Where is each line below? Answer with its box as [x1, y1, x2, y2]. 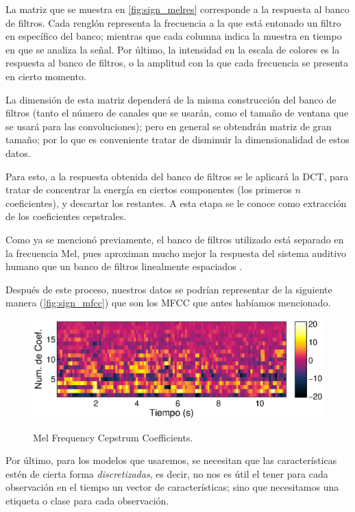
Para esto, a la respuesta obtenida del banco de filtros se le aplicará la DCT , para [5, 169, 349, 183]
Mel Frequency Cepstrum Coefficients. [33, 430, 193, 444]
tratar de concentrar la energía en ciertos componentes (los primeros [5, 182, 292, 197]
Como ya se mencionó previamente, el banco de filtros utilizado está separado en [5, 232, 344, 246]
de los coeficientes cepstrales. [5, 209, 127, 223]
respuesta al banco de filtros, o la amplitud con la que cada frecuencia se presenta [5, 56, 349, 70]
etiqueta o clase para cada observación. [5, 493, 169, 508]
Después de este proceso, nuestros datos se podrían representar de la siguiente [5, 282, 332, 296]
